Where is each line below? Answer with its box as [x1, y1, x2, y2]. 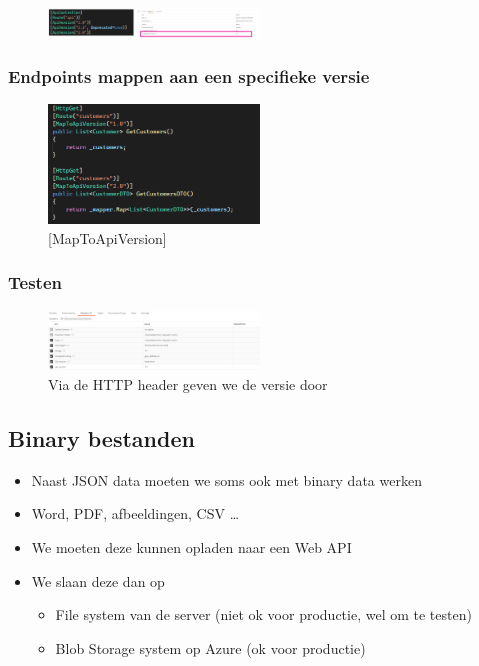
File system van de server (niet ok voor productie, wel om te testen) [55, 604, 472, 625]
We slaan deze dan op [31, 570, 165, 591]
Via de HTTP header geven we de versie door [48, 373, 328, 394]
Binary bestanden [8, 422, 195, 453]
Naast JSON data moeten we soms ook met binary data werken [31, 469, 422, 490]
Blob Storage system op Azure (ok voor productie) [55, 637, 366, 658]
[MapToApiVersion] [48, 227, 167, 248]
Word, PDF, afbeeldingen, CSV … [31, 503, 240, 524]
